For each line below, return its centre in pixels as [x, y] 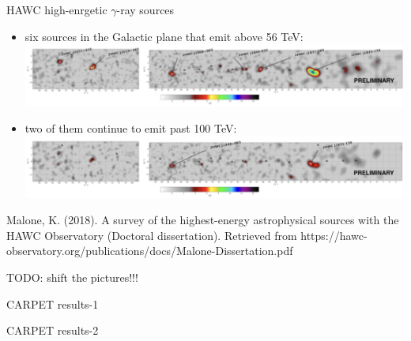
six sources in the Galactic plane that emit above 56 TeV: [164, 36]
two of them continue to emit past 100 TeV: [131, 128]
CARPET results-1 [53, 304]
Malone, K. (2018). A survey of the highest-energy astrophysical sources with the [203, 220]
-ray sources [145, 9]
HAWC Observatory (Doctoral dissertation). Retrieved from [152, 235]
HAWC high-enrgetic [57, 9]
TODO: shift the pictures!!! [72, 277]
